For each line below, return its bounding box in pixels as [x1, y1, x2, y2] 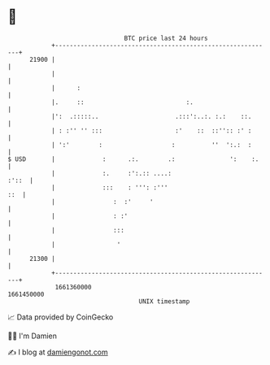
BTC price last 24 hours [124, 34, 208, 42]
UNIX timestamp [138, 297, 190, 306]
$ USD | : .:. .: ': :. [7, 154, 259, 163]
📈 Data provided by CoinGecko [7, 312, 114, 322]
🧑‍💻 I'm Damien [7, 331, 58, 341]
